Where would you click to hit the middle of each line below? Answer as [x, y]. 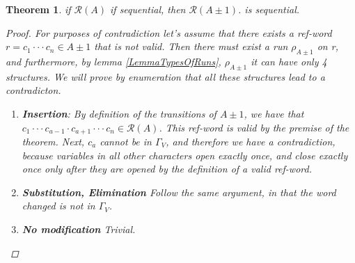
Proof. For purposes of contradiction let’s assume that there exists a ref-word [169, 32]
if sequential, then [148, 9]
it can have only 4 [289, 61]
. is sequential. [269, 9]
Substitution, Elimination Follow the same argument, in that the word [179, 192]
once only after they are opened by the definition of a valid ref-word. [167, 169]
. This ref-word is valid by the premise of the [254, 127]
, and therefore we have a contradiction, [251, 142]
